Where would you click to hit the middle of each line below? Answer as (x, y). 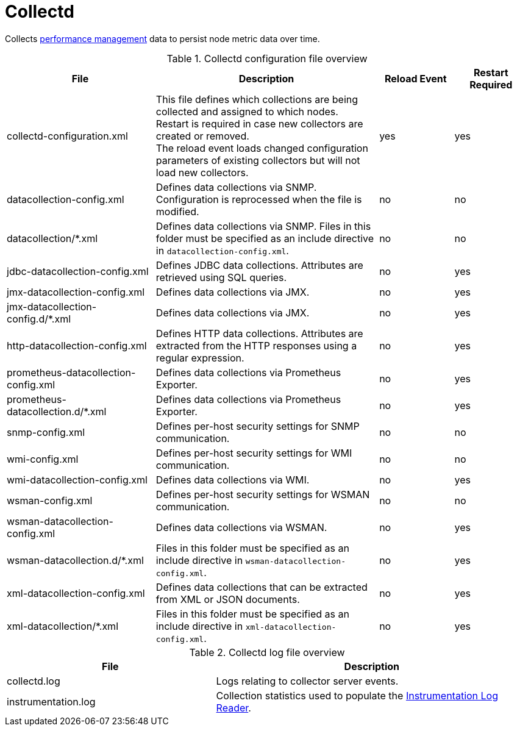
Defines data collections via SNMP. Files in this (263, 226)
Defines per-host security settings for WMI (254, 453)
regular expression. (200, 358)
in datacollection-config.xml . (222, 250)
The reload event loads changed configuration (262, 148)
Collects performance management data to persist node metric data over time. (162, 38)
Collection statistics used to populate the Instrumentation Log (357, 695)
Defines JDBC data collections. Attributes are (259, 265)
